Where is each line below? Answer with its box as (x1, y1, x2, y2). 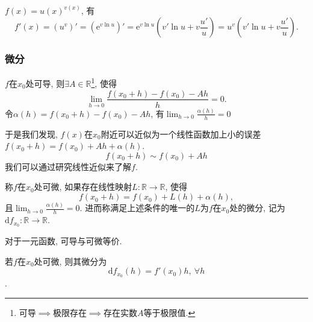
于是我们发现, (5, 127, 58, 140)
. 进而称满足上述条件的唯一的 (79, 201, 195, 214)
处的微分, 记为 (229, 201, 285, 214)
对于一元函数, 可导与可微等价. (5, 235, 122, 247)
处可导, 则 (25, 77, 65, 89)
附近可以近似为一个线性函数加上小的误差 (101, 127, 261, 140)
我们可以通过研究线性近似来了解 (5, 160, 131, 172)
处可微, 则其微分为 (34, 254, 107, 267)
